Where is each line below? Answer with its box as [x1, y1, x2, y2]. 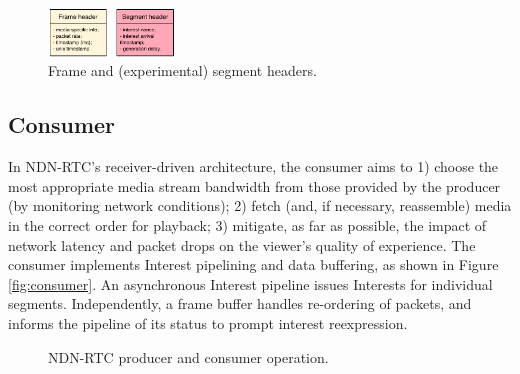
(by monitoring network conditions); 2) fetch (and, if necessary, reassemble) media [8, 195, 512, 216]
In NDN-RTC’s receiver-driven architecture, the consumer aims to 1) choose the [8, 156, 499, 177]
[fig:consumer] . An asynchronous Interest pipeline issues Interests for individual [8, 273, 493, 294]
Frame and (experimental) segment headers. [48, 60, 317, 81]
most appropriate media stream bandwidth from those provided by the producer [8, 175, 501, 196]
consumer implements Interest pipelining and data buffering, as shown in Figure [8, 254, 499, 275]
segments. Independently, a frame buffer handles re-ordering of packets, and [8, 293, 472, 314]
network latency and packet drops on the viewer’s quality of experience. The [8, 234, 476, 255]
